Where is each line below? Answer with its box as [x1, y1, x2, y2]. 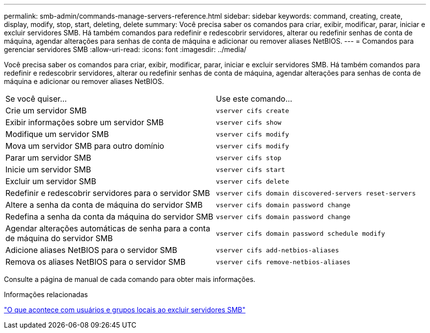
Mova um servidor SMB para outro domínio [5, 141, 164, 151]
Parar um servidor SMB [5, 153, 91, 163]
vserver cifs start [216, 166, 285, 173]
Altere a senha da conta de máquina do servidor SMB [5, 200, 203, 210]
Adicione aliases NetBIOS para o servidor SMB [5, 245, 177, 255]
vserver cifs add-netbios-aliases [216, 246, 339, 254]
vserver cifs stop [216, 154, 282, 162]
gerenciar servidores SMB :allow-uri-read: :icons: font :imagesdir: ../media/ [4, 45, 246, 54]
